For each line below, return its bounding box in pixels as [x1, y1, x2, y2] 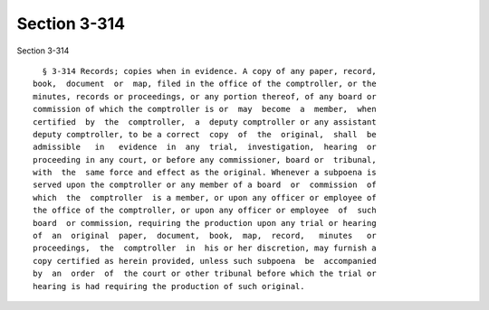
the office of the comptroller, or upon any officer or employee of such [33, 205, 377, 216]
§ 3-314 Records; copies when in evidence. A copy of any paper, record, [42, 66, 377, 76]
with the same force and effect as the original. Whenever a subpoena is [33, 167, 377, 178]
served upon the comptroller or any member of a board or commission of [33, 180, 377, 190]
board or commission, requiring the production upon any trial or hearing [33, 218, 377, 228]
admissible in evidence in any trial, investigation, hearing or [33, 142, 377, 153]
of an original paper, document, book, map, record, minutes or [33, 230, 377, 241]
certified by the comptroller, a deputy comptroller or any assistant [33, 117, 377, 127]
